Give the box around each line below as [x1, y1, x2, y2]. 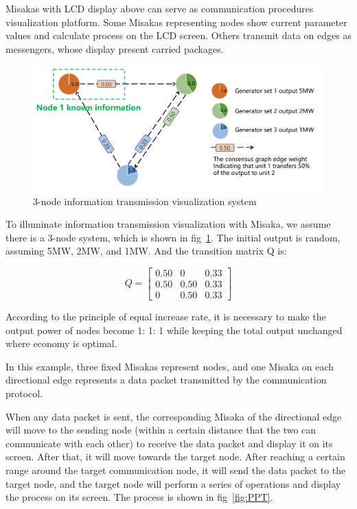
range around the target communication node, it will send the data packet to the [5, 462, 346, 477]
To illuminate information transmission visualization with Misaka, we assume [5, 217, 331, 231]
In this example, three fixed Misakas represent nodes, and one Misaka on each [5, 359, 334, 373]
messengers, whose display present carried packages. [5, 41, 224, 56]
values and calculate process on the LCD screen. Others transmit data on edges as [5, 28, 352, 43]
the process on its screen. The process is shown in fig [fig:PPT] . [5, 490, 273, 504]
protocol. [5, 386, 43, 400]
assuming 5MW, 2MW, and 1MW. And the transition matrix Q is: [5, 244, 287, 258]
